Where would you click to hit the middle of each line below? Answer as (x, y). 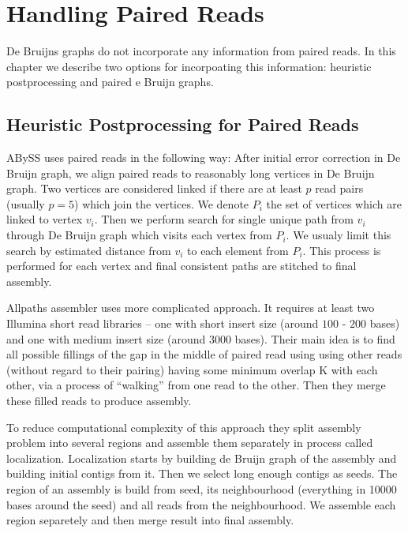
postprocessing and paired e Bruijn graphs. (110, 82)
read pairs (339, 188)
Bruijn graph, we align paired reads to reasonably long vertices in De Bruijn (191, 173)
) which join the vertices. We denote (162, 203)
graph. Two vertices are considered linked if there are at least (154, 188)
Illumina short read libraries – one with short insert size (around (163, 323)
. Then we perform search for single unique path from (224, 219)
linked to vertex (45, 219)
